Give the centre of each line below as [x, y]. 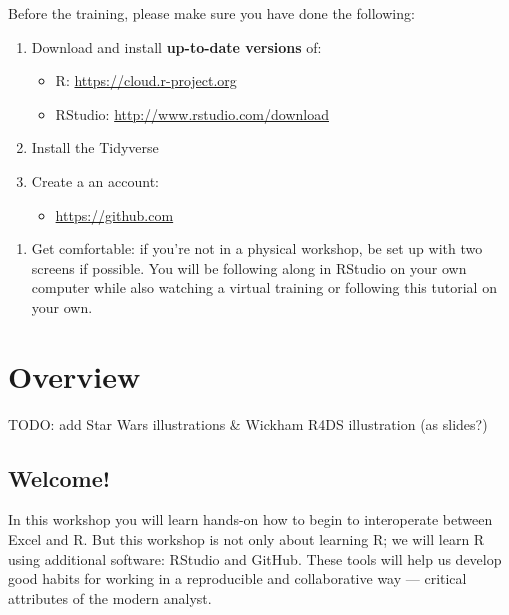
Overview [74, 375]
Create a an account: [95, 180]
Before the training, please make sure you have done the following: [211, 13]
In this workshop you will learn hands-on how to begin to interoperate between [250, 519]
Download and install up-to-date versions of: [176, 46]
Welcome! [59, 477]
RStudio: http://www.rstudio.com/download [192, 113]
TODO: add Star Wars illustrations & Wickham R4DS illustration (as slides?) [248, 423]
